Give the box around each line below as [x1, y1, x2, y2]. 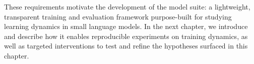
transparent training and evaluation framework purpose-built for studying [4, 11, 232, 21]
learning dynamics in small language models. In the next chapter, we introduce [4, 21, 248, 31]
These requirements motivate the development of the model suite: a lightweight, [4, 1, 250, 11]
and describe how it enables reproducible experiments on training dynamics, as [4, 30, 248, 41]
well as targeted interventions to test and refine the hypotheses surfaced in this [4, 40, 248, 51]
